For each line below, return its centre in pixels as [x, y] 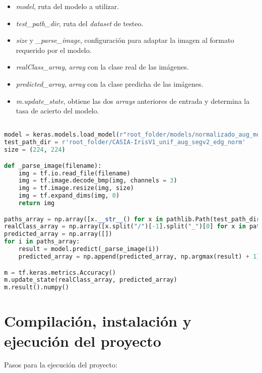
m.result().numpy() [37, 288]
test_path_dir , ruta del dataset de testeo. [80, 23]
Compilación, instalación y [98, 321]
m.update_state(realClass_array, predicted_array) [91, 280]
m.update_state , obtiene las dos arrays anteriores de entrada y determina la [133, 101]
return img [37, 203]
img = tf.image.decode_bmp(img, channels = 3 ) [98, 181]
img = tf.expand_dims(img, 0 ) [69, 196]
